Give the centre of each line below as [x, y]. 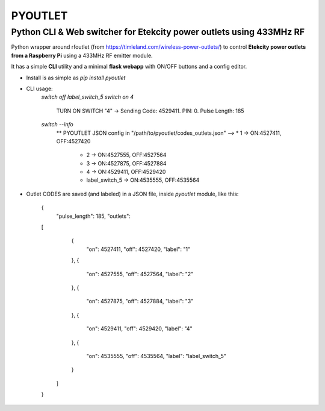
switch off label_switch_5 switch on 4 [88, 97]
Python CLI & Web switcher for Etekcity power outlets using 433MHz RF [158, 32]
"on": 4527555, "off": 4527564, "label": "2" [140, 274]
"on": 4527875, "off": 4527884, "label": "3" [140, 301]
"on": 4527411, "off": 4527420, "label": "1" [138, 249]
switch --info [57, 125]
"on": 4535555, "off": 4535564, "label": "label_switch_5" [156, 356]
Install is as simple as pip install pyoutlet [76, 78]
